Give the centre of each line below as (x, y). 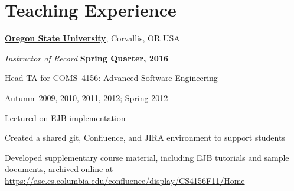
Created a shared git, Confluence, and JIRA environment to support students (145, 137)
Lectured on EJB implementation (65, 117)
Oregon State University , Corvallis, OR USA (92, 38)
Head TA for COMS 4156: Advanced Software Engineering (111, 78)
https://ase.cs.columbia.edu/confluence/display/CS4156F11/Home (125, 180)
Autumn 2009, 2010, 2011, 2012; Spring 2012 (86, 97)
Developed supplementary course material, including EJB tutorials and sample (147, 157)
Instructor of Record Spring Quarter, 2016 (86, 58)
